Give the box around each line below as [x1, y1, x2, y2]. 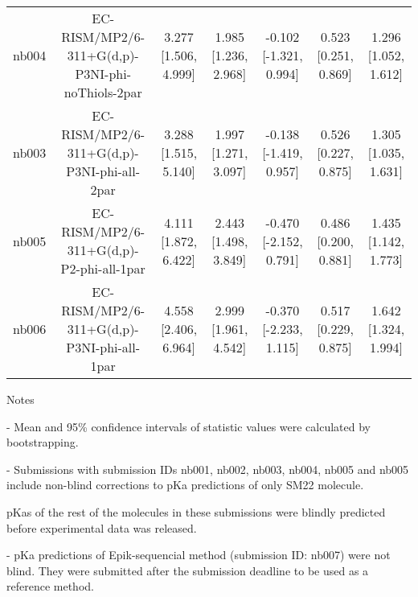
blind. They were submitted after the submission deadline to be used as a [6, 562, 369, 578]
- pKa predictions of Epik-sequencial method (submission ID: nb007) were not [6, 546, 391, 563]
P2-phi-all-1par [60, 259, 145, 278]
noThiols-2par [64, 83, 142, 101]
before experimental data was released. [6, 519, 197, 536]
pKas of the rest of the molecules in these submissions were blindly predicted [6, 503, 386, 520]
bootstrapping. [6, 434, 79, 451]
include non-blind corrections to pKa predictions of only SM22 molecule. [6, 476, 364, 493]
